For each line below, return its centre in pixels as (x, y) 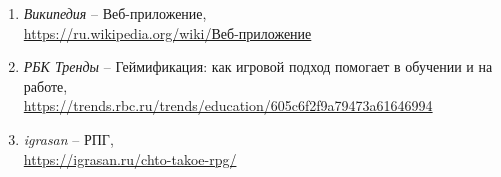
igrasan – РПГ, (68, 138)
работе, (45, 85)
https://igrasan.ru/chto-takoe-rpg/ (130, 158)
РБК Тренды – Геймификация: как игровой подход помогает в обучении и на (258, 66)
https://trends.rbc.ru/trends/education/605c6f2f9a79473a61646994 (228, 105)
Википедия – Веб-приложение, (115, 13)
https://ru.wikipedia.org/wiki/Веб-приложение (167, 32)
